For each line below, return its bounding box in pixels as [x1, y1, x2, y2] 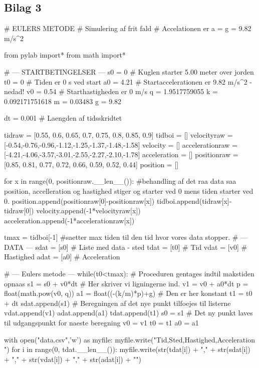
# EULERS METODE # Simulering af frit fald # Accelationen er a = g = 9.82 [4, 23, 251, 34]
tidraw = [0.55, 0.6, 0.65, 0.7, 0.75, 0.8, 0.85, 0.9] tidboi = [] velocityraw [4, 129, 225, 140]
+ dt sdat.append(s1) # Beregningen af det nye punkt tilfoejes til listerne [4, 297, 231, 308]
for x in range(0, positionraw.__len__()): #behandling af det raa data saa [4, 176, 236, 186]
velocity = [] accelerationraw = [142, 139, 237, 150]
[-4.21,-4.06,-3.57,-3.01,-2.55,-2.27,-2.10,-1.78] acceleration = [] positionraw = [4, 149, 238, 160]
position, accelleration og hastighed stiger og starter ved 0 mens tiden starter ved [4, 185, 253, 196]
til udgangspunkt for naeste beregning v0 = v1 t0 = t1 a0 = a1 [4, 317, 199, 328]
